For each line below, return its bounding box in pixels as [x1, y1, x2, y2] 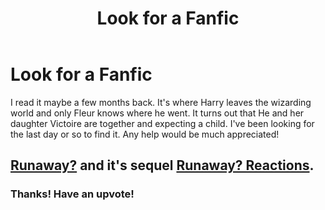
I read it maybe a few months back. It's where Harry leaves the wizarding [10, 96, 312, 108]
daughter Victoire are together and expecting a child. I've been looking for [10, 117, 315, 129]
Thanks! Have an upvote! [10, 187, 135, 201]
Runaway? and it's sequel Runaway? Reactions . [10, 157, 315, 174]
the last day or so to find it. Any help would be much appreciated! [10, 128, 280, 140]
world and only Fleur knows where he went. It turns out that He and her [10, 107, 305, 119]
